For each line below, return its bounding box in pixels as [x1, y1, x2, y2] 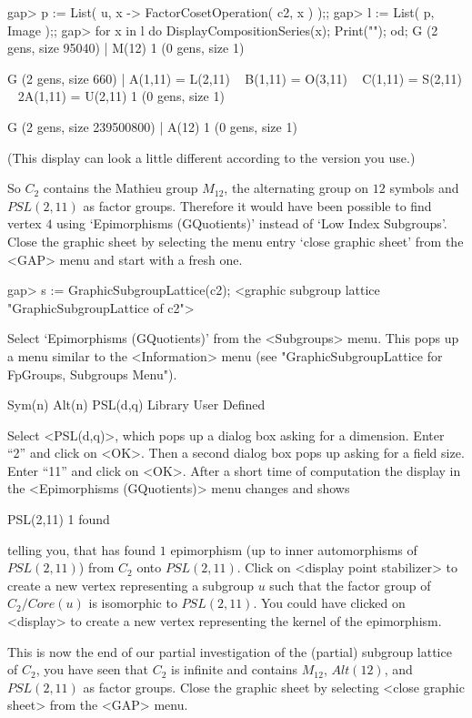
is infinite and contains [171, 660, 298, 679]
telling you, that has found [7, 540, 156, 559]
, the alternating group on [224, 178, 369, 197]
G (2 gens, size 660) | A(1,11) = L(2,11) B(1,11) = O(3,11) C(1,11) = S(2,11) [7, 68, 462, 87]
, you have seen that [35, 660, 148, 679]
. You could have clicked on [253, 593, 406, 612]
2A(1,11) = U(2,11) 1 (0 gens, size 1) [17, 86, 225, 106]
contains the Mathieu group [43, 178, 198, 197]
